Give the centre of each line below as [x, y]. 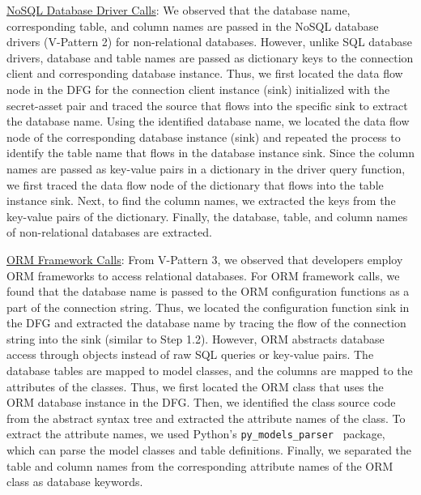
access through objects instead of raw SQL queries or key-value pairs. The [190, 354]
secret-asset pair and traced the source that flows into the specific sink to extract [207, 105]
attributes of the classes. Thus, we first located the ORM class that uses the [195, 386]
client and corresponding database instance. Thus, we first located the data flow [205, 73]
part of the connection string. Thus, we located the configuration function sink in [208, 307]
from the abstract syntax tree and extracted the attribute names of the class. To [206, 418]
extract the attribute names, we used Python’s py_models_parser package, [196, 434]
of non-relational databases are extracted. [109, 232]
